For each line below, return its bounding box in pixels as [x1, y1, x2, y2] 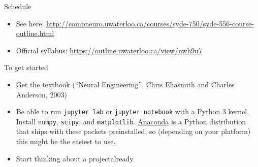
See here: [16, 18, 44, 28]
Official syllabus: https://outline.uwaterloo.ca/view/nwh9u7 [16, 45, 203, 55]
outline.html [16, 28, 54, 39]
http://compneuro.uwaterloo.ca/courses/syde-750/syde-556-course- [46, 18, 254, 28]
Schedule [4, 1, 31, 11]
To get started [4, 62, 48, 73]
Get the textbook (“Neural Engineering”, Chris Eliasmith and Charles [16, 79, 235, 89]
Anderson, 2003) [16, 89, 67, 99]
